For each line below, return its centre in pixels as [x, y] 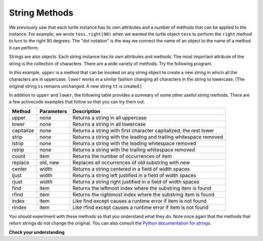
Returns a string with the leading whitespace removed [134, 143]
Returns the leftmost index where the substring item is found [142, 188]
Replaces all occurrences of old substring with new [131, 162]
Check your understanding [37, 232]
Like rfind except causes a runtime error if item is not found [141, 207]
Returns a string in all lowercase [109, 124]
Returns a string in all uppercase [110, 118]
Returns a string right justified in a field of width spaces [136, 181]
